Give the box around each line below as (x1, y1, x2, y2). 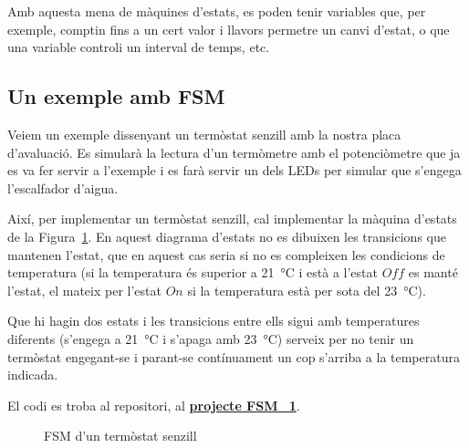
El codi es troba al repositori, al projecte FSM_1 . (7, 395, 300, 414)
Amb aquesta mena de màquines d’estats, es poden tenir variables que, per (7, 2, 426, 20)
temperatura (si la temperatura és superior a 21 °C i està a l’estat (7, 263, 378, 282)
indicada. (7, 365, 58, 384)
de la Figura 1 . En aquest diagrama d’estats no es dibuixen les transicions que (7, 226, 446, 245)
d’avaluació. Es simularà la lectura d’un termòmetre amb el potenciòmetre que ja (7, 142, 461, 161)
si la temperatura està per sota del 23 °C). (187, 280, 426, 299)
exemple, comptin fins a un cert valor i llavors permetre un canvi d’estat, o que (7, 19, 450, 38)
